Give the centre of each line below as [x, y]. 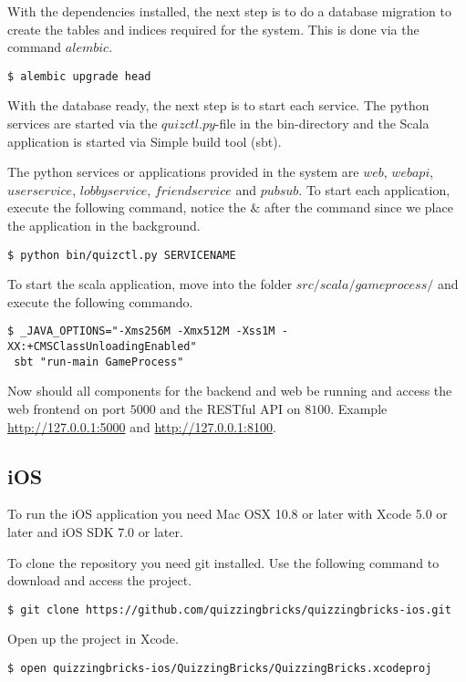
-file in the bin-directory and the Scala [322, 124]
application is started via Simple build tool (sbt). [145, 141]
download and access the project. [100, 580]
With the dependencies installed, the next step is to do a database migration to [229, 11]
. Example [359, 408]
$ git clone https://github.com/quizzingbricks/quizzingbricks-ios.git [229, 610]
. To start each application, [374, 189]
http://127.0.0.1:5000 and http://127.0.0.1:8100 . [142, 426]
